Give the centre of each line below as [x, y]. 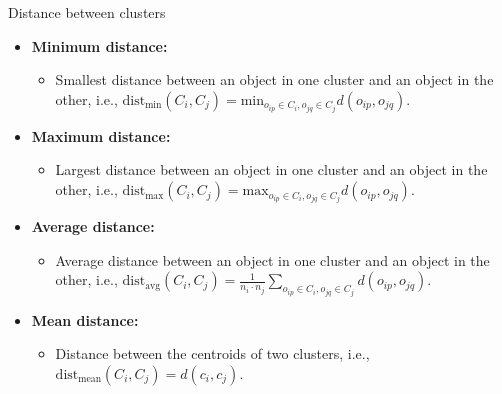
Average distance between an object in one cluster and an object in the [272, 259]
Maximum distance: [101, 135]
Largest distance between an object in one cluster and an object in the [271, 169]
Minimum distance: [99, 45]
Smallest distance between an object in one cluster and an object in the [274, 79]
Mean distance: [85, 319]
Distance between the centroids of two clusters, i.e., [212, 353]
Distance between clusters [87, 12]
